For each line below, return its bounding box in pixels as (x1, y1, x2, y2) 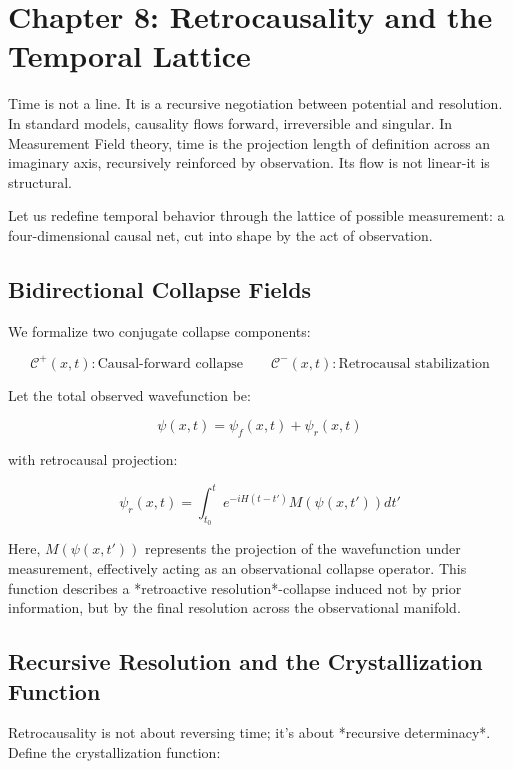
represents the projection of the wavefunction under (144, 538, 461, 559)
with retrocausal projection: (8, 449, 178, 470)
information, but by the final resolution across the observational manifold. (8, 597, 461, 618)
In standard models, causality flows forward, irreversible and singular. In (8, 112, 453, 133)
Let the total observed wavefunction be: (8, 384, 251, 405)
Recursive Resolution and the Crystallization (8, 646, 483, 677)
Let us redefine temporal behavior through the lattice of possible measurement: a (8, 205, 505, 226)
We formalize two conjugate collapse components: (8, 320, 311, 341)
